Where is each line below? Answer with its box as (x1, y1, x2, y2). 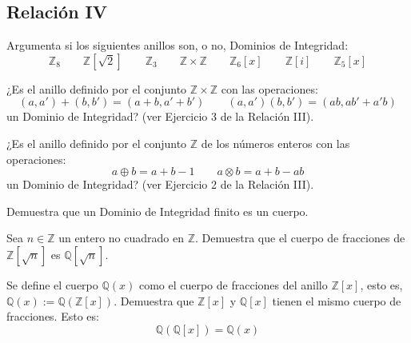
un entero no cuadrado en (58, 229, 184, 246)
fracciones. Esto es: (6, 308, 99, 325)
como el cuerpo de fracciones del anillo (138, 276, 328, 293)
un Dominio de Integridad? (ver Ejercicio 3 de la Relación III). (6, 108, 314, 125)
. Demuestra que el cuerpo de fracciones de (195, 229, 405, 246)
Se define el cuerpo (6, 276, 98, 293)
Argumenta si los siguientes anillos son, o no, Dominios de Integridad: (6, 37, 349, 54)
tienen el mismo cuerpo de (272, 292, 401, 309)
